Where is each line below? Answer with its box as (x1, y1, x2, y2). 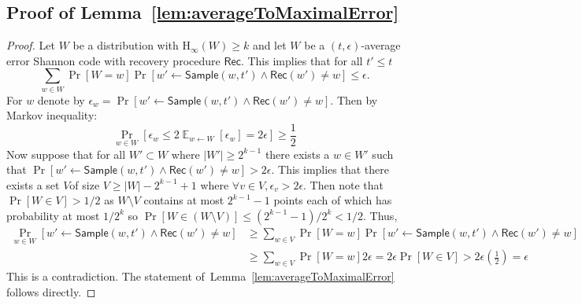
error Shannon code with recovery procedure (6, 52, 221, 68)
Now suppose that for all (6, 145, 126, 162)
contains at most (143, 192, 224, 208)
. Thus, (363, 207, 398, 223)
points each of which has (273, 192, 392, 208)
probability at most (6, 207, 100, 223)
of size (69, 176, 100, 193)
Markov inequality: (6, 107, 98, 123)
